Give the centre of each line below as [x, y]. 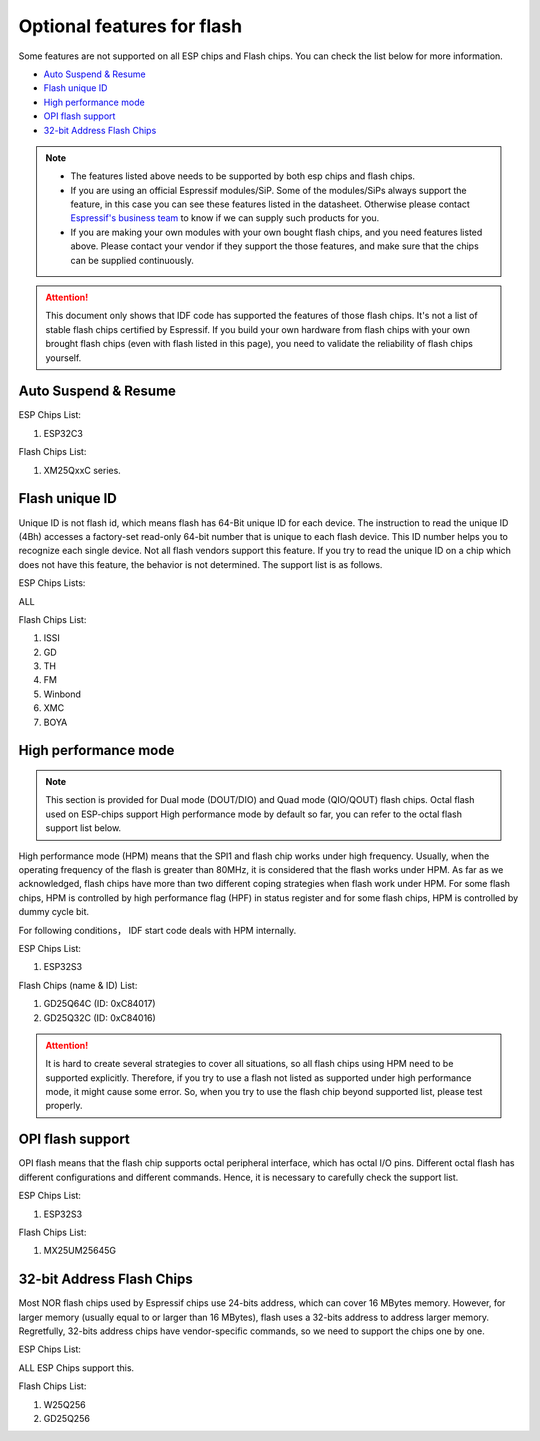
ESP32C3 [63, 433]
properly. [64, 1106]
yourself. [63, 357]
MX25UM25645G [80, 1251]
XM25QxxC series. [82, 470]
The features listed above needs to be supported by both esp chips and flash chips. [242, 176]
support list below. [83, 828]
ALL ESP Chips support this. [76, 1367]
